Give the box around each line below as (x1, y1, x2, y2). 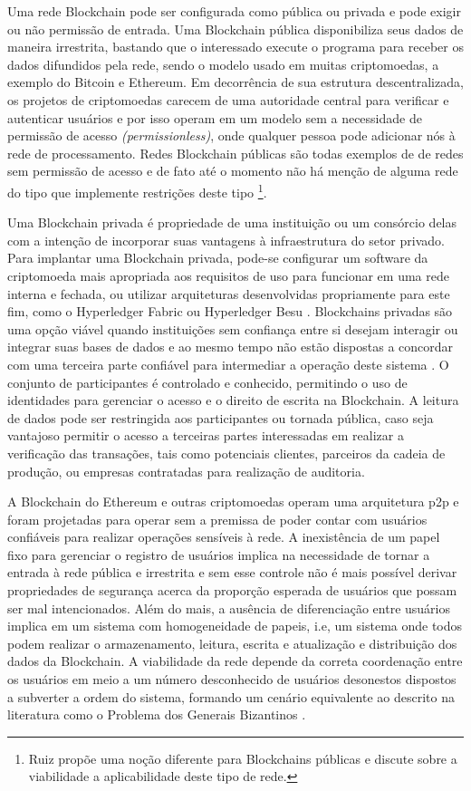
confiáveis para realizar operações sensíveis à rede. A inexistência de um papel (7, 527, 440, 546)
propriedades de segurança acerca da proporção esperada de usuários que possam (7, 581, 457, 600)
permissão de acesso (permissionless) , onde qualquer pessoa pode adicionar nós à (7, 126, 456, 145)
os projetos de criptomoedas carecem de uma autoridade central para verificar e (7, 90, 449, 109)
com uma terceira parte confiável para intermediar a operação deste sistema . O (7, 354, 449, 373)
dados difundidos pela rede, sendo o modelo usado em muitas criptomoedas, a (7, 54, 439, 73)
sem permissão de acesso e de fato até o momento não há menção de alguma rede (7, 161, 458, 180)
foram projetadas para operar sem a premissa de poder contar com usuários (7, 509, 428, 528)
